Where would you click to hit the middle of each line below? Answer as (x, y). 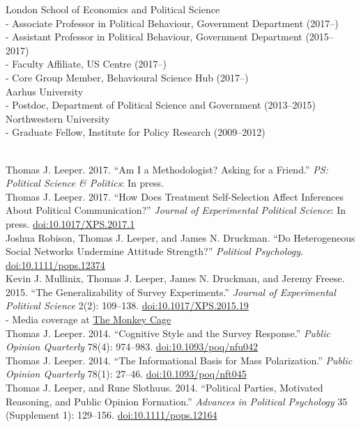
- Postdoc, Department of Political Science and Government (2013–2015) (161, 105)
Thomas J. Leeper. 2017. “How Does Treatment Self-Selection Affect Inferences (175, 196)
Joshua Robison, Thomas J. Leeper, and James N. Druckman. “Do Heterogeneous (180, 237)
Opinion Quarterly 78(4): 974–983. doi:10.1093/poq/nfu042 (132, 347)
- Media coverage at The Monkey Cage (89, 319)
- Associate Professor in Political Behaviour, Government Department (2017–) (172, 23)
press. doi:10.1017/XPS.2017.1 (70, 223)
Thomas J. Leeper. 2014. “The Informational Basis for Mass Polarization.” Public (179, 360)
